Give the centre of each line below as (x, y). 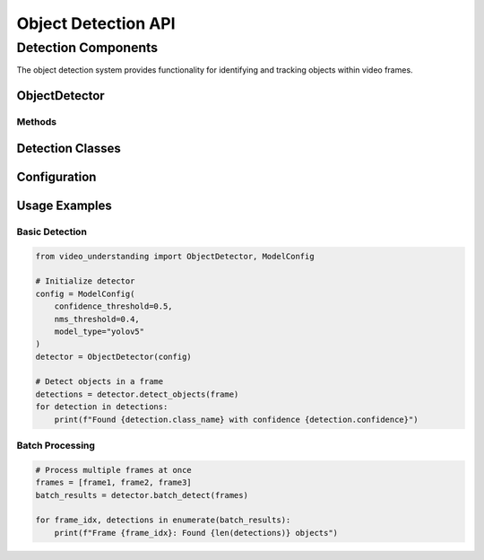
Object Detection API (96, 23)
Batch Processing (56, 446)
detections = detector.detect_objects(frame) (137, 394)
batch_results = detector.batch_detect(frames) (142, 495)
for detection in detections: (102, 407)
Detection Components (87, 48)
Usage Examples (64, 205)
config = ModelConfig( (85, 293)
